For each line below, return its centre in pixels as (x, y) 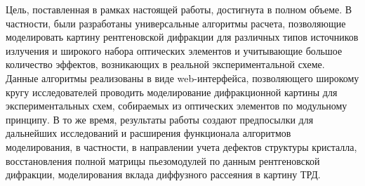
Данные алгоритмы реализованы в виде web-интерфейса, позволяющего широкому (182, 78)
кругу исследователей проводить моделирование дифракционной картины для (172, 92)
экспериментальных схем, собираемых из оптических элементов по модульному (177, 106)
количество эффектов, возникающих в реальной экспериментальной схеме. (165, 64)
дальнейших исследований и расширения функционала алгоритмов (148, 133)
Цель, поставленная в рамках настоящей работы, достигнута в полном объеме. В (179, 9)
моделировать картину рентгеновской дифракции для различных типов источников (182, 37)
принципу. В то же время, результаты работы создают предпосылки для (160, 119)
